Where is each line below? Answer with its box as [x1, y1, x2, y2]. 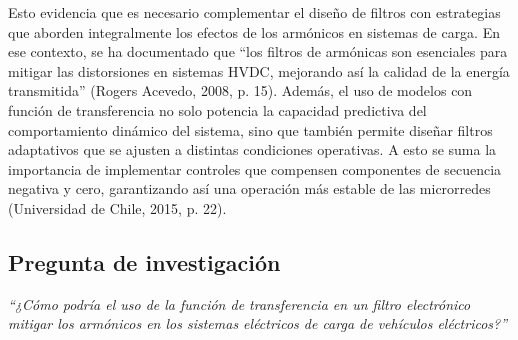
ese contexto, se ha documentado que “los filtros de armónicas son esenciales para [8, 41, 508, 62]
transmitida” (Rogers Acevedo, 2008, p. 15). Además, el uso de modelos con [8, 80, 473, 101]
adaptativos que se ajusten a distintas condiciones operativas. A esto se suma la [8, 139, 497, 160]
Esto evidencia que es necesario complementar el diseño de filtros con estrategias [8, 2, 501, 22]
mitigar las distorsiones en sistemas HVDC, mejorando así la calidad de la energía [8, 60, 510, 81]
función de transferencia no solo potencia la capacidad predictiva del [8, 99, 427, 120]
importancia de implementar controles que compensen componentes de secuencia [8, 158, 502, 179]
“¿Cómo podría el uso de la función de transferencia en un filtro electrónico [8, 293, 471, 314]
